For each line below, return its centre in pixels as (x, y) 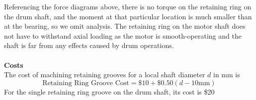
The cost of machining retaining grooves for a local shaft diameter (105, 75)
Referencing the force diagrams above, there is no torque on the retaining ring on (128, 6)
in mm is (227, 75)
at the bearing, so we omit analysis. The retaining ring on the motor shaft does (125, 26)
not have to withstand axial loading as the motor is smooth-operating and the (123, 35)
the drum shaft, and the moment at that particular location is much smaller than (128, 16)
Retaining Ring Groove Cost (86, 83)
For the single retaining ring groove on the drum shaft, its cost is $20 (109, 91)
